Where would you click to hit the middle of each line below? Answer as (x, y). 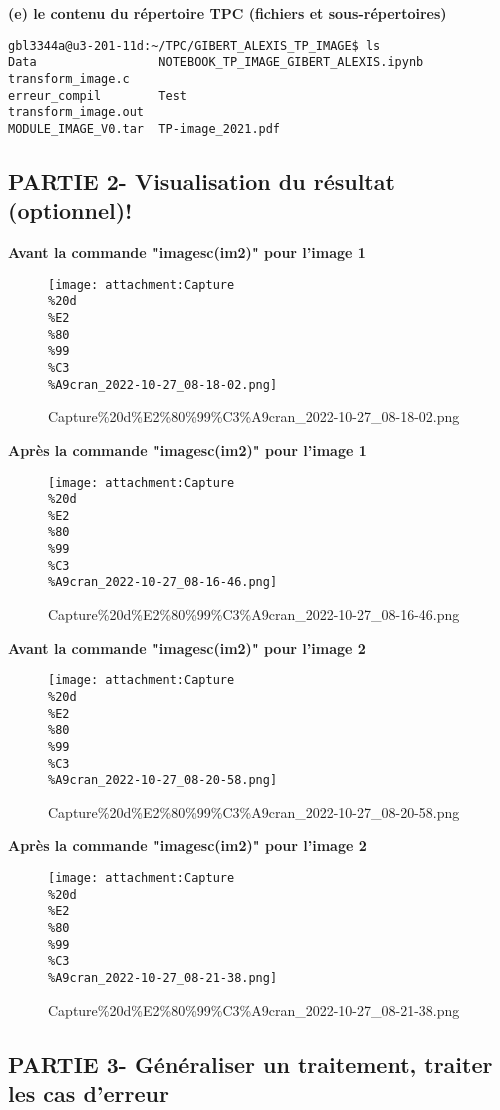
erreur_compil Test (97, 95)
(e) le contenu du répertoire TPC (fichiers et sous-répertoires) (227, 13)
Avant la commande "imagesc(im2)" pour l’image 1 (187, 252)
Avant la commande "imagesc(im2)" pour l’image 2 (187, 647)
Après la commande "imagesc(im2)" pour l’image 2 (187, 845)
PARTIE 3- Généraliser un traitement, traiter (250, 1063)
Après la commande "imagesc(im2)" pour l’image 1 (187, 449)
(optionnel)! (70, 210)
